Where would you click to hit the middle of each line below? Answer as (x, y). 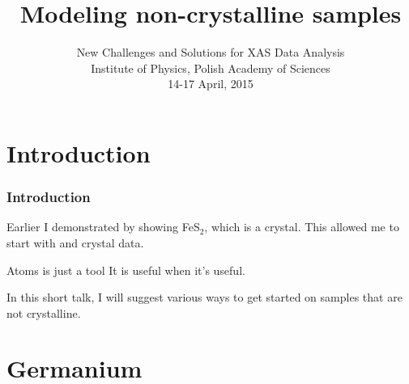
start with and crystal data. (75, 242)
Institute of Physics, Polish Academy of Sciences (211, 68)
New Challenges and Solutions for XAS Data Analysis (211, 52)
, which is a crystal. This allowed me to (302, 227)
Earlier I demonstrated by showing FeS (103, 227)
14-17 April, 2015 (211, 84)
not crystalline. (44, 312)
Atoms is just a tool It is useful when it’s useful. (126, 270)
